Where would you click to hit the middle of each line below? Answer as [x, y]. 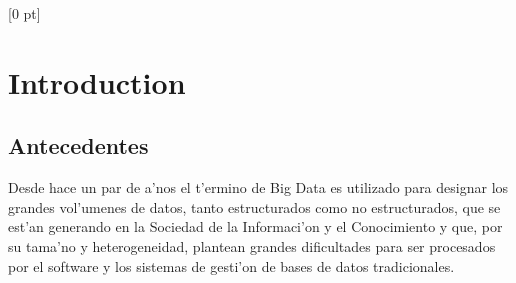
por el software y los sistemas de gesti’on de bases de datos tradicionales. [231, 265]
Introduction [97, 81]
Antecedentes [78, 145]
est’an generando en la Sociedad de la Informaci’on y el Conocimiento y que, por [255, 226]
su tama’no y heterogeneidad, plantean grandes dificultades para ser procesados [252, 245]
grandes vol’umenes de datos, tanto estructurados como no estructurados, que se [254, 206]
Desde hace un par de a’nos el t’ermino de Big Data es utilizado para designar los [258, 187]
